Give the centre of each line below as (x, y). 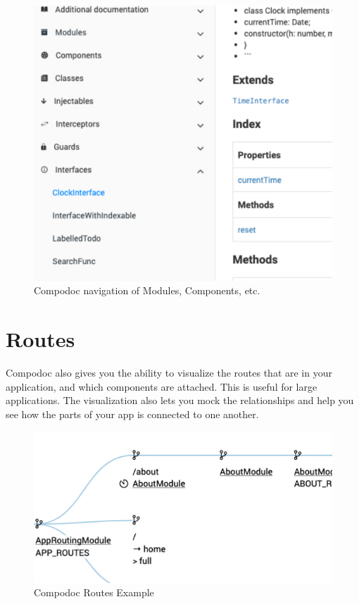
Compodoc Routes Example (94, 592)
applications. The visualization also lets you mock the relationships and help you (180, 400)
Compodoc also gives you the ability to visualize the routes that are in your (169, 373)
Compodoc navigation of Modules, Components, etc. (147, 290)
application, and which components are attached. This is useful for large (162, 386)
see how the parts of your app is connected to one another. (132, 414)
